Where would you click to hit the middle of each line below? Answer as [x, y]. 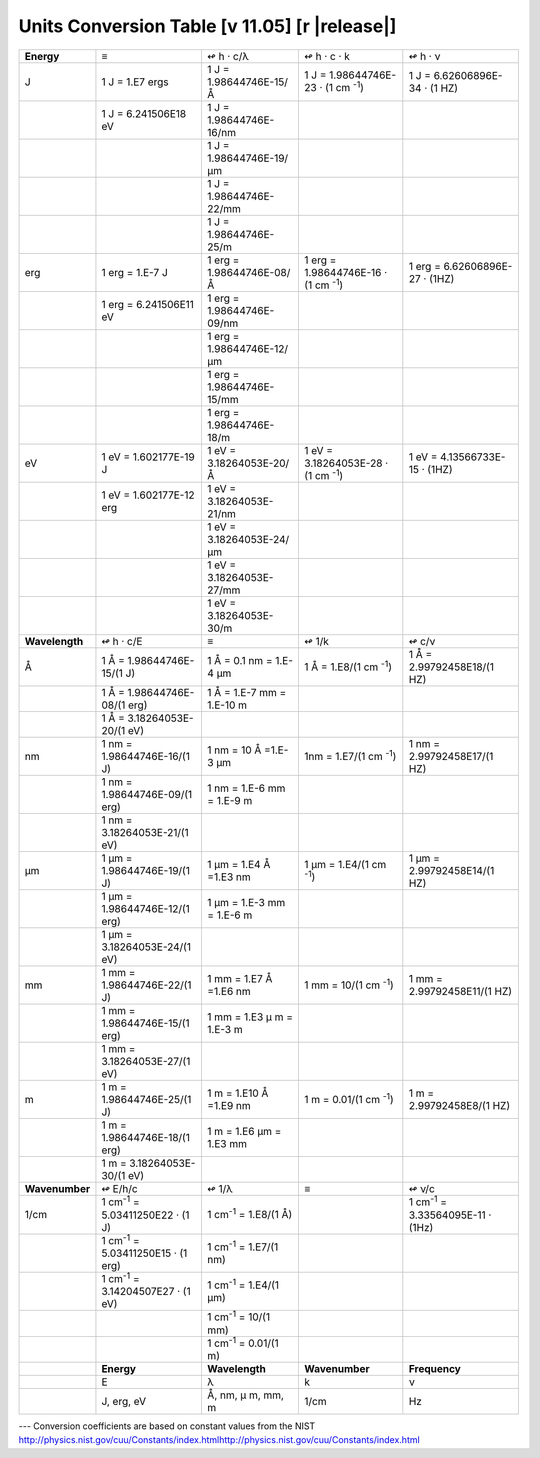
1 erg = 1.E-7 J [135, 272]
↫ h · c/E [122, 642]
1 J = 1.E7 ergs [135, 82]
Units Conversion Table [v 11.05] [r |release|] [207, 26]
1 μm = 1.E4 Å [238, 865]
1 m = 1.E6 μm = [244, 1132]
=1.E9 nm [229, 1106]
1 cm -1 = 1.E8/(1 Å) [249, 1214]
